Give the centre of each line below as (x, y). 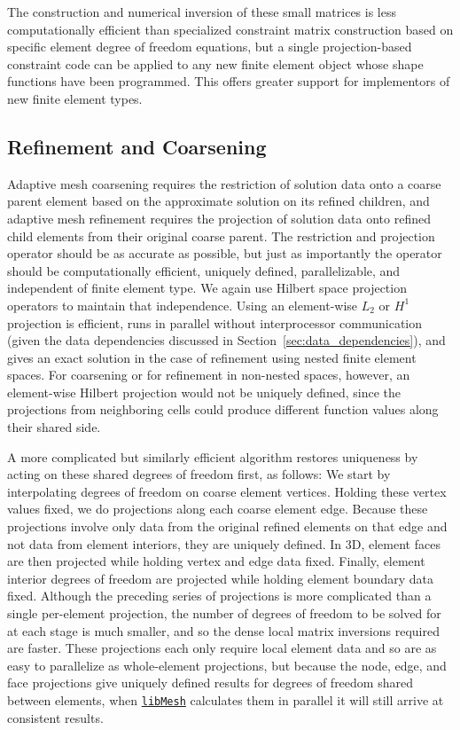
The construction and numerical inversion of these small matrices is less (202, 12)
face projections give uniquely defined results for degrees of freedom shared (210, 683)
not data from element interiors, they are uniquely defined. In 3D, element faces (224, 543)
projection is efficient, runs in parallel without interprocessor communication (215, 322)
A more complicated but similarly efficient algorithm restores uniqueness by (213, 456)
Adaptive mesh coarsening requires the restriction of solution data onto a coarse (224, 183)
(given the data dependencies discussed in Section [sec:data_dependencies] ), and (226, 340)
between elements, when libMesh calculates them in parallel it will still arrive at (226, 699)
